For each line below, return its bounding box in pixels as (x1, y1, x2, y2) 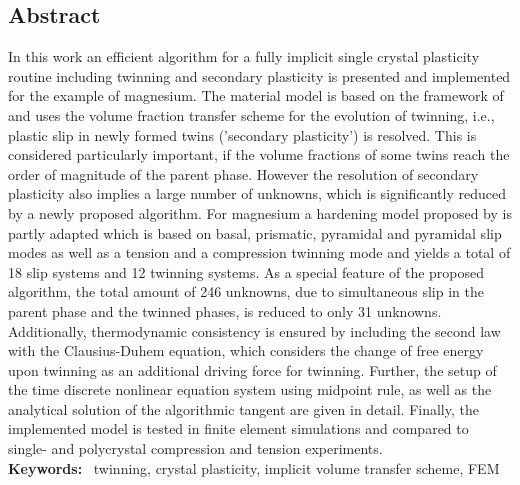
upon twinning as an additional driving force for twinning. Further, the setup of (8, 359, 497, 380)
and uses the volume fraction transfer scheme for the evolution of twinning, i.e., (8, 104, 495, 125)
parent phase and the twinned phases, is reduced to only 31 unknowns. (8, 300, 442, 321)
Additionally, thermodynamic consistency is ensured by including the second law (8, 320, 501, 341)
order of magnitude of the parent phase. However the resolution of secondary (8, 163, 479, 184)
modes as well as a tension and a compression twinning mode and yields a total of (8, 242, 511, 263)
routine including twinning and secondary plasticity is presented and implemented (8, 65, 511, 86)
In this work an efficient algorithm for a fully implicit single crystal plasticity (8, 46, 480, 67)
